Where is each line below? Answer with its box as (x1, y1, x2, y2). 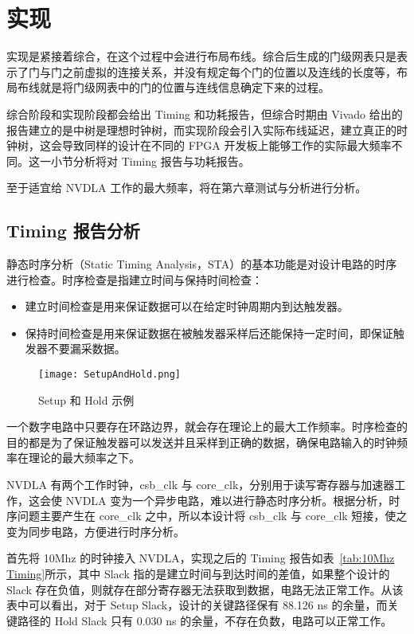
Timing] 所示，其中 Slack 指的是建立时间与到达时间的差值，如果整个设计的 (6, 566, 390, 582)
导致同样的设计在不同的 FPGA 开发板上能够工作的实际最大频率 (61, 137, 392, 154)
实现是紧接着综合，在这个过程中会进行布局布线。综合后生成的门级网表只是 (6, 48, 396, 65)
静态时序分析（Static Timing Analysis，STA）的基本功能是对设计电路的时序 (6, 256, 397, 272)
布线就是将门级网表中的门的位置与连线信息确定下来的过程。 (17, 79, 330, 96)
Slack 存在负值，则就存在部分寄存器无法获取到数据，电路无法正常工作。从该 (6, 581, 404, 597)
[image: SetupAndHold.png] (38, 369, 181, 381)
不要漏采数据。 (47, 340, 126, 357)
